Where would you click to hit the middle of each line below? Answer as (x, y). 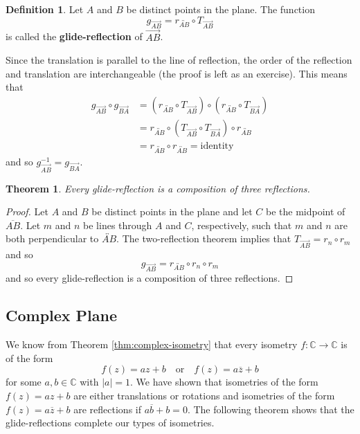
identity (217, 146)
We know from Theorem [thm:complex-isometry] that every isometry (152, 344)
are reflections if (108, 409)
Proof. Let (27, 211)
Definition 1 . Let (45, 9)
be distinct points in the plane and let (172, 211)
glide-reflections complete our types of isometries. (110, 423)
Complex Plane (62, 315)
